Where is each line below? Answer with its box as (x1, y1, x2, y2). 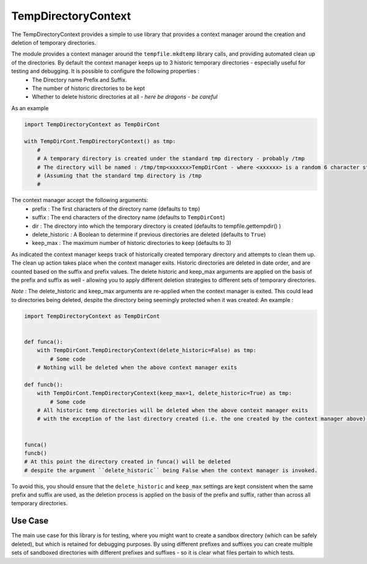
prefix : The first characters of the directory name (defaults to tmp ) (32, 205, 201, 212)
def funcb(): (24, 381, 64, 388)
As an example (11, 104, 49, 111)
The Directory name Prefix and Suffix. (32, 76, 127, 83)
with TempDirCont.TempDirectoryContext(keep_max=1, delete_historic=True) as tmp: (37, 389, 292, 397)
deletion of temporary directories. (11, 39, 97, 46)
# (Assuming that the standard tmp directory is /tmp (37, 172, 202, 179)
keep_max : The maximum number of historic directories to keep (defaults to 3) (32, 239, 232, 247)
